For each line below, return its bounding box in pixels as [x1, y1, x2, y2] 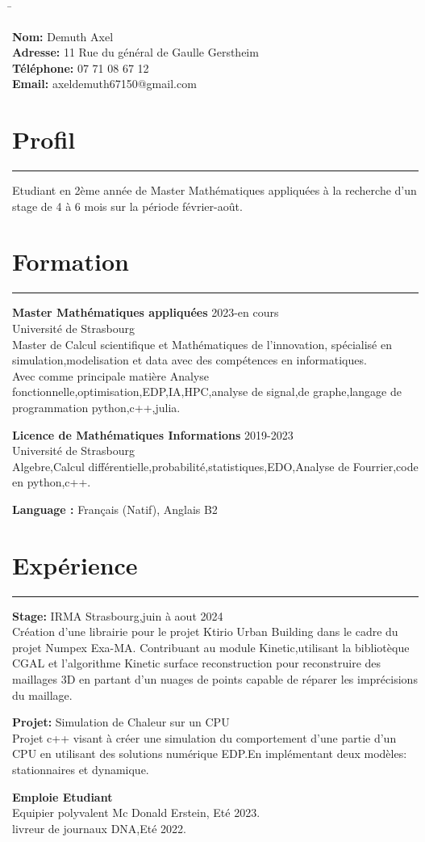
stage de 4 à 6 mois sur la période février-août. [12, 197, 243, 214]
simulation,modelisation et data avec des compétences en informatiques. [12, 352, 367, 368]
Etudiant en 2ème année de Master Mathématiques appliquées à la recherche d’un [12, 182, 417, 199]
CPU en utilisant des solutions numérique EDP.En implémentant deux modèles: [12, 745, 407, 762]
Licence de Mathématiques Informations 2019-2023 [12, 426, 294, 443]
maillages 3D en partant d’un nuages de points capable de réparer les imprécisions [12, 671, 418, 688]
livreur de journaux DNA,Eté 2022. [12, 819, 186, 836]
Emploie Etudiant [12, 788, 113, 805]
